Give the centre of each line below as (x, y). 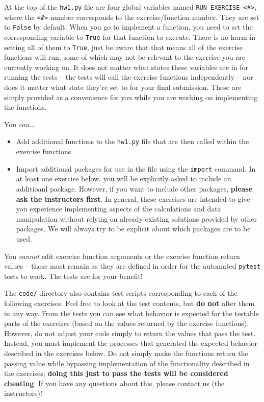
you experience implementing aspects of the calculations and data (118, 209)
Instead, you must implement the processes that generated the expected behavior (131, 343)
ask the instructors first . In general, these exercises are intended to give (133, 198)
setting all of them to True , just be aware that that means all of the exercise (124, 47)
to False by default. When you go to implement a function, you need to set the (128, 27)
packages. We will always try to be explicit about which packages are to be (133, 229)
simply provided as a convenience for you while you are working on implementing (131, 97)
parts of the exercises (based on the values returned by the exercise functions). (127, 323)
